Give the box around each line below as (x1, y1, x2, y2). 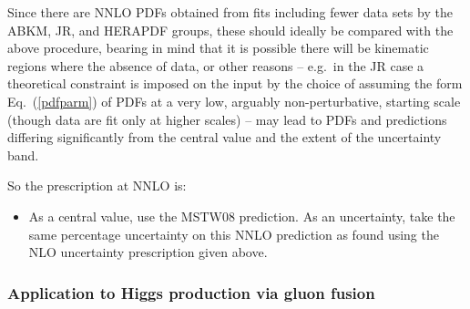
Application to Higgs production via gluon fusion (7, 281, 375, 304)
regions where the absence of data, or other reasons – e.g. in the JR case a (7, 56, 424, 75)
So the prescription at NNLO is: (7, 176, 187, 195)
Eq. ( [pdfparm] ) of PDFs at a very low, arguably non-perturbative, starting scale (7, 91, 461, 110)
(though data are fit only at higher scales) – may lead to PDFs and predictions (7, 109, 447, 129)
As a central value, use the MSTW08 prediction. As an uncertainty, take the (28, 206, 455, 225)
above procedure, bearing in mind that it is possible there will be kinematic (7, 38, 429, 57)
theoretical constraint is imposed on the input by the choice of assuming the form (7, 74, 463, 93)
